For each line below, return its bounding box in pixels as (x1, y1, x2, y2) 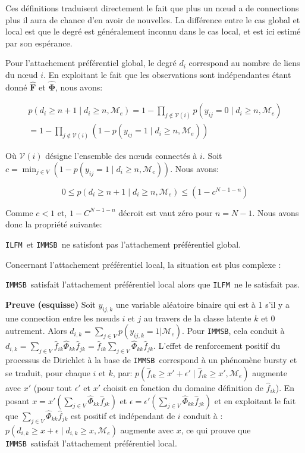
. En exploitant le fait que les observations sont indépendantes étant (43, 68, 291, 80)
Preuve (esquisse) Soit (5, 298, 96, 310)
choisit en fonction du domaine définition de (103, 381, 263, 393)
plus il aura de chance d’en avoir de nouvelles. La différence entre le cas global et (5, 13, 300, 26)
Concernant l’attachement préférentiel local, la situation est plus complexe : (5, 258, 281, 270)
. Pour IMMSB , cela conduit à (182, 324, 285, 337)
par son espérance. (5, 36, 73, 49)
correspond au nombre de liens (188, 57, 300, 69)
